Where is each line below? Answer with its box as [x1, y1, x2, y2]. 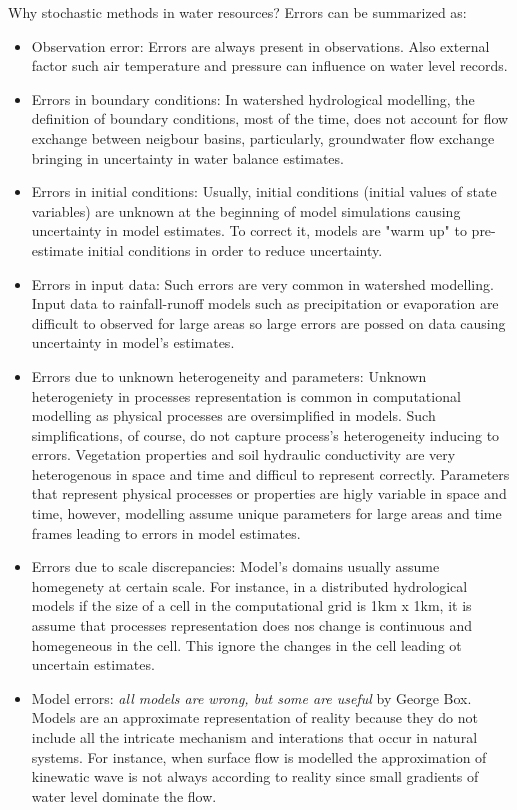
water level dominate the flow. [31, 785, 217, 806]
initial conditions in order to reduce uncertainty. [87, 239, 383, 260]
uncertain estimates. [31, 654, 155, 675]
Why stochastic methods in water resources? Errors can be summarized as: [8, 2, 467, 22]
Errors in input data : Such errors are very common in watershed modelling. [31, 273, 494, 294]
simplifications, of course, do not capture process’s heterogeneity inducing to [31, 424, 500, 445]
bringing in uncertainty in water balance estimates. [31, 147, 344, 168]
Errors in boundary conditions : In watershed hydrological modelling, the [31, 88, 475, 109]
